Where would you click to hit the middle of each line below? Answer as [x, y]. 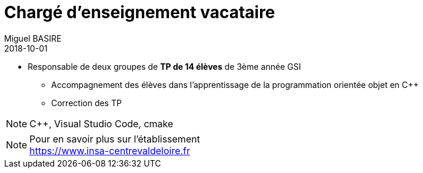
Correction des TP [86, 103]
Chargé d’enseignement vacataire [140, 12]
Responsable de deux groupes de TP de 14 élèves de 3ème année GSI [164, 66]
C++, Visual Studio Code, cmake [101, 123]
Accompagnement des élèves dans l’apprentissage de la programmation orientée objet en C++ [235, 84]
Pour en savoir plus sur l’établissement [115, 139]
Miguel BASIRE [33, 38]
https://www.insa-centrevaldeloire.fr [110, 150]
